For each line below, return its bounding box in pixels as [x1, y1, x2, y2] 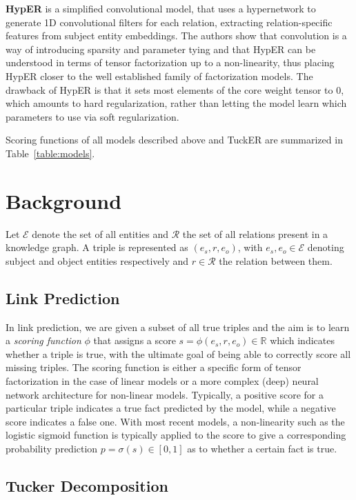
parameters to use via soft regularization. [6, 109, 179, 123]
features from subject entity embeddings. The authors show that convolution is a [6, 28, 347, 43]
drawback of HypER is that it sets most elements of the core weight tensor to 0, [6, 82, 344, 97]
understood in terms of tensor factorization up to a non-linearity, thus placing [6, 55, 335, 70]
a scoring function [6, 333, 81, 348]
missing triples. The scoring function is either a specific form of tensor [6, 360, 301, 374]
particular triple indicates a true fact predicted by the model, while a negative [6, 401, 336, 415]
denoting [307, 240, 344, 254]
